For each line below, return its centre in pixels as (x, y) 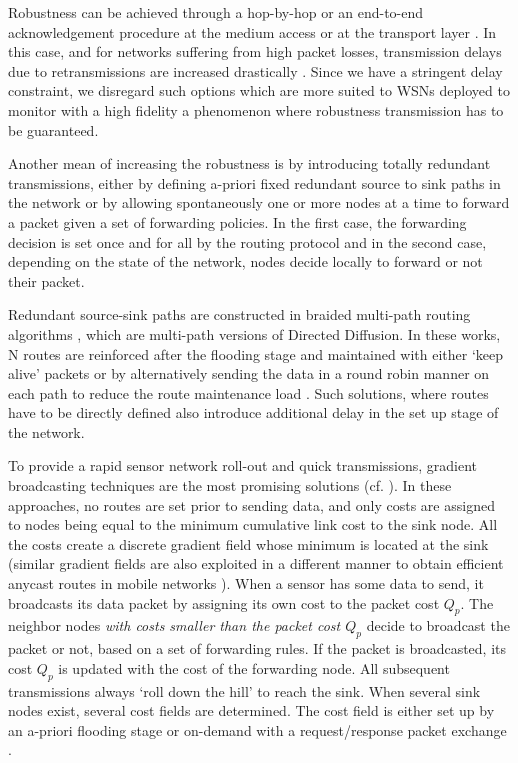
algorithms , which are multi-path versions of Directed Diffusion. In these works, (254, 333)
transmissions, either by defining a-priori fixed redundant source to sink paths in (254, 182)
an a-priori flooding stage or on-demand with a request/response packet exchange (257, 729)
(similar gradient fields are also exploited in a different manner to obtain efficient (256, 563)
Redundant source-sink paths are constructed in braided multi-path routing (239, 314)
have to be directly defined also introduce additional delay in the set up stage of (253, 412)
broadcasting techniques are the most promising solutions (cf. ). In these (230, 485)
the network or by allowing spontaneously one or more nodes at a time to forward (259, 202)
